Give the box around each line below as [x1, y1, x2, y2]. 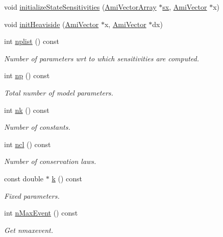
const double [4, 173, 44, 183]
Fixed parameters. [4, 190, 60, 201]
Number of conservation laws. [4, 156, 96, 167]
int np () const [4, 70, 50, 81]
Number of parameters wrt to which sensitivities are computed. [4, 53, 200, 63]
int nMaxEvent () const [4, 207, 78, 218]
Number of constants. [4, 122, 70, 132]
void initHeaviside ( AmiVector [4, 18, 99, 29]
